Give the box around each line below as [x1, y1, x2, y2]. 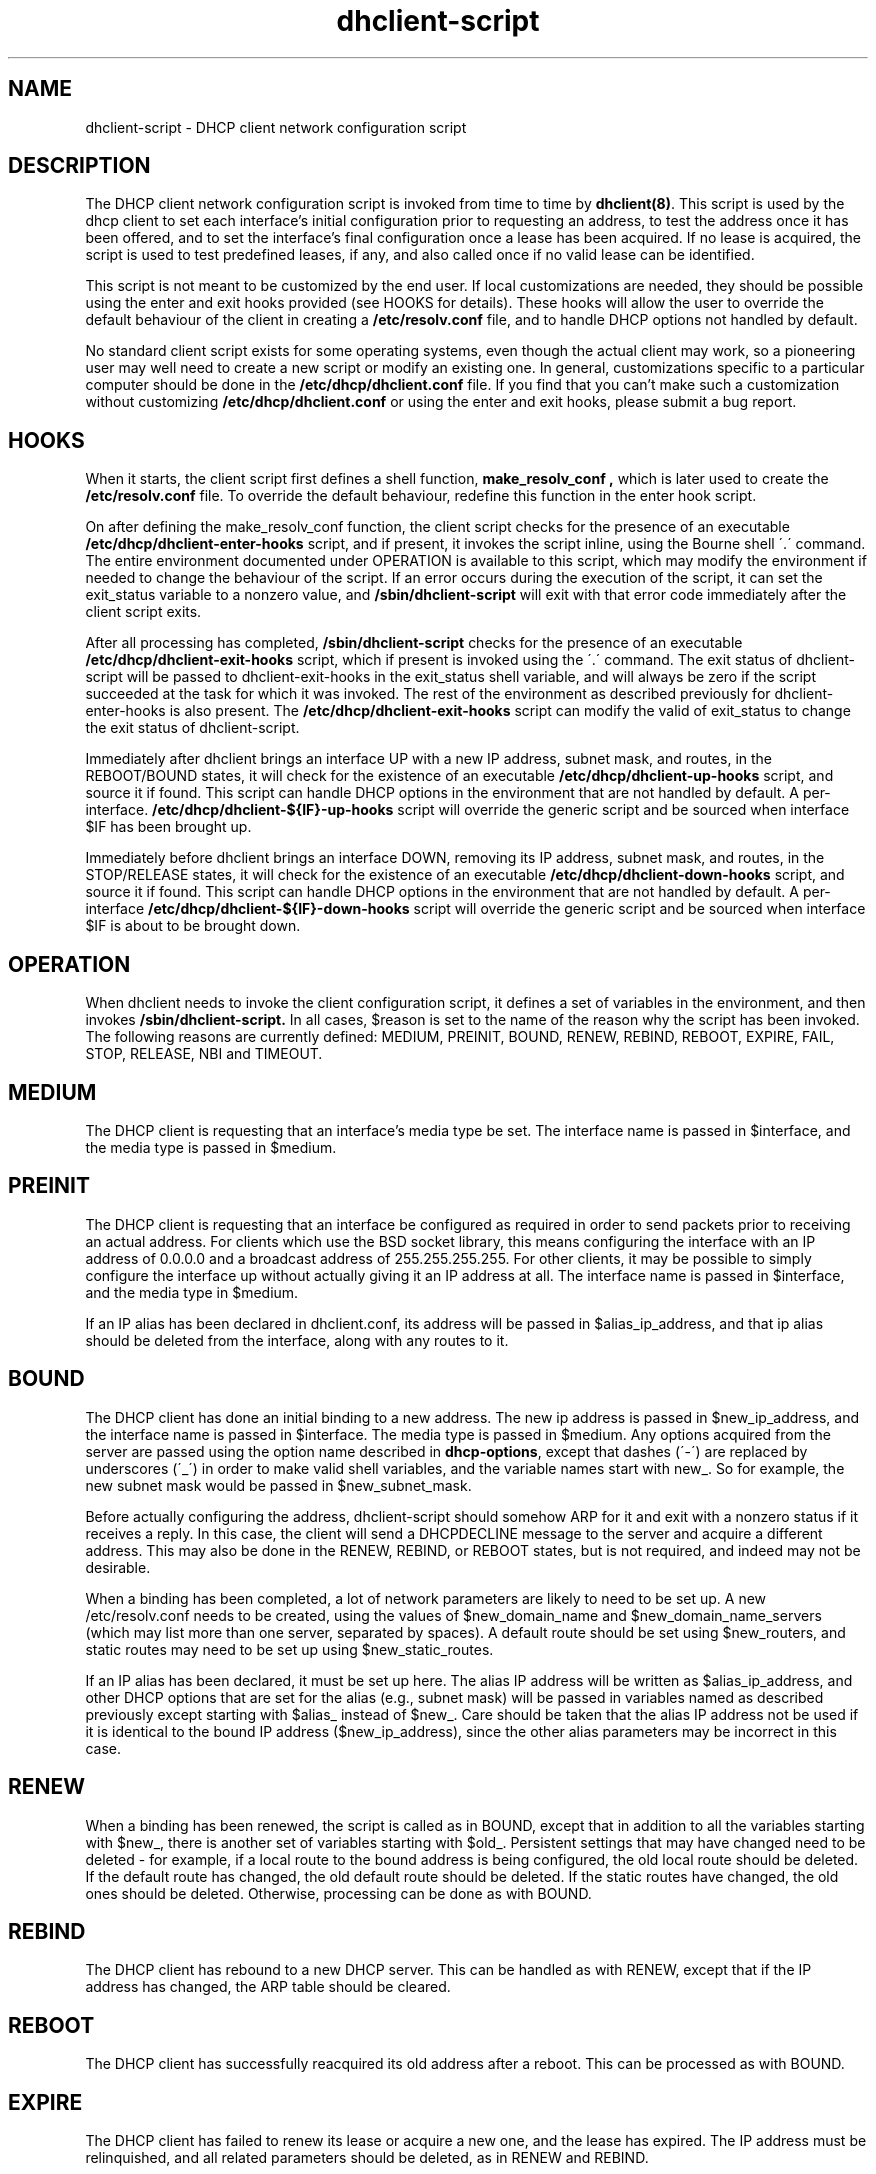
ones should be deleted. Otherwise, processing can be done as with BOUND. [85, 1884, 592, 1902]
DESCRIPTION [8, 153, 151, 179]
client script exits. [85, 603, 202, 621]
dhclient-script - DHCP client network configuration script [85, 118, 467, 136]
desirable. [85, 1558, 151, 1576]
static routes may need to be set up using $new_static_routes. [85, 1640, 494, 1658]
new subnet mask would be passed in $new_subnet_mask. [85, 1476, 472, 1494]
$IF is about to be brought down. [85, 917, 301, 935]
